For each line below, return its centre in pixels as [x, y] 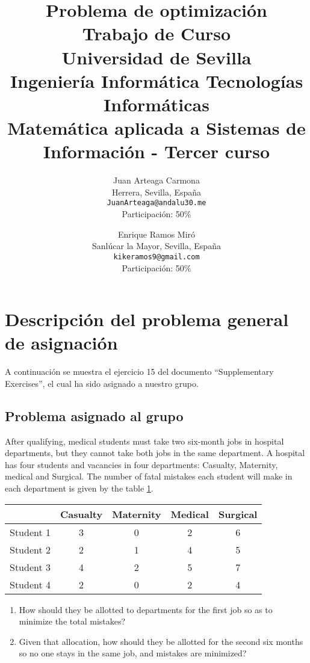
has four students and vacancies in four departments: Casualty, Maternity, [141, 464]
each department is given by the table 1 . [79, 488]
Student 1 [30, 532]
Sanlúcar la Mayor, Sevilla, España [157, 246]
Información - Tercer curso [157, 151]
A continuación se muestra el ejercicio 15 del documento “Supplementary [139, 372]
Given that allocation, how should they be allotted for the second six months [161, 641]
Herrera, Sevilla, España [157, 192]
